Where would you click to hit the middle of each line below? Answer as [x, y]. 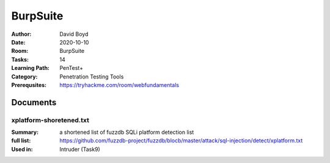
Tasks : [20, 59]
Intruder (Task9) [80, 149]
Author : [21, 34]
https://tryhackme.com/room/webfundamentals [119, 85]
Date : [18, 42]
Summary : [25, 132]
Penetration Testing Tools [92, 77]
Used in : [22, 149]
